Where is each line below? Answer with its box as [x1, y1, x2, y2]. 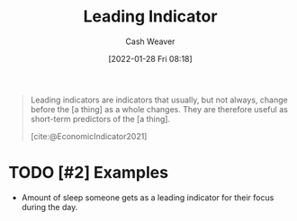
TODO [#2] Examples [8, 163, 168, 183]
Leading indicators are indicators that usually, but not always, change [30, 94, 289, 105]
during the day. [21, 201, 78, 212]
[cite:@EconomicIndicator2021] [30, 130, 148, 141]
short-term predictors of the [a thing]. [30, 113, 171, 124]
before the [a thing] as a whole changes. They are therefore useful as [30, 103, 289, 114]
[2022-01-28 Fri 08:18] [108, 53, 193, 64]
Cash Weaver [125, 36, 175, 47]
